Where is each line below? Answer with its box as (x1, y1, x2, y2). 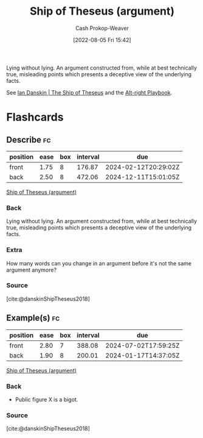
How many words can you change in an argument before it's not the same (6, 259, 191, 267)
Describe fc (6, 134, 51, 145)
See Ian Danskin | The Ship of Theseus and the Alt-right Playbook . (6, 88, 173, 96)
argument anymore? (6, 266, 57, 273)
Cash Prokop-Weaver (75, 24, 129, 32)
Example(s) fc (6, 313, 60, 323)
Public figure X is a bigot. (15, 395, 78, 403)
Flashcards (6, 110, 64, 124)
